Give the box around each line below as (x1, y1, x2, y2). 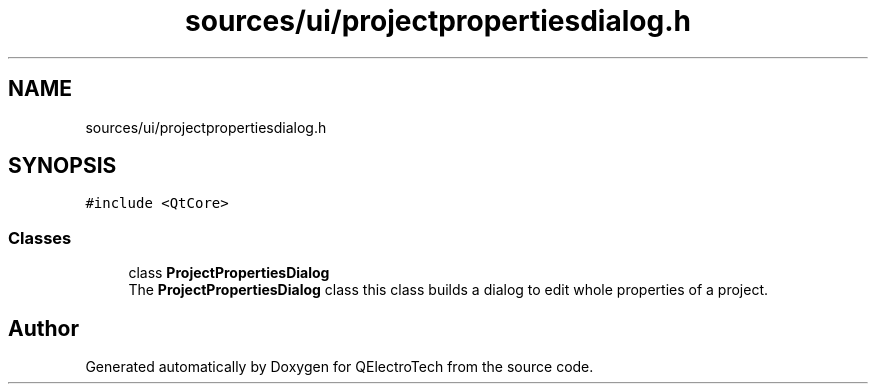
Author (8, 315, 79, 341)
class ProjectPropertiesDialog (128, 264, 330, 282)
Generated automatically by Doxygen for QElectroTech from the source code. (85, 358, 594, 376)
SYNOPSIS (8, 153, 117, 179)
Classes (8, 227, 72, 248)
